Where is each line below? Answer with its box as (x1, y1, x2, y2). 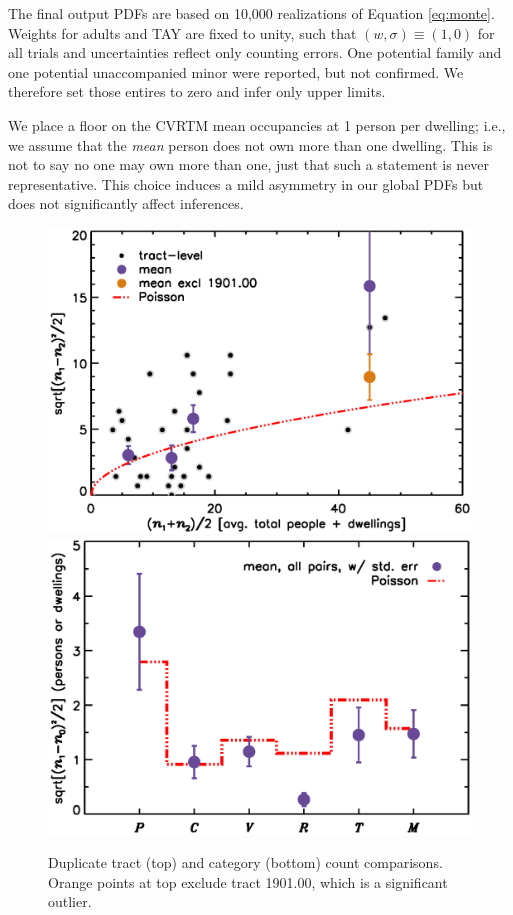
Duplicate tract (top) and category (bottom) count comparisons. (48, 852, 443, 873)
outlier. (48, 891, 92, 912)
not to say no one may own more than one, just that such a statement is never (8, 154, 490, 175)
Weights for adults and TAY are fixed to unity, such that (8, 22, 357, 43)
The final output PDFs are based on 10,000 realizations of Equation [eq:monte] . (8, 3, 495, 23)
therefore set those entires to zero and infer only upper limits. (8, 81, 386, 102)
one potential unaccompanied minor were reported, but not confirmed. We (8, 61, 464, 82)
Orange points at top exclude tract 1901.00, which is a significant (48, 871, 448, 892)
